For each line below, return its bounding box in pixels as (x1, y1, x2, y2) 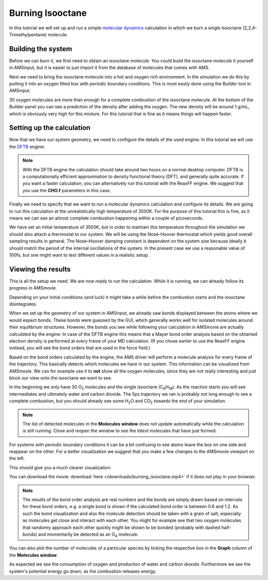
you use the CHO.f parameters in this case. (22, 187, 111, 193)
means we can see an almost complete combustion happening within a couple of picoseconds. (9, 215, 203, 221)
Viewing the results (9, 265, 71, 273)
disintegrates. (9, 301, 37, 307)
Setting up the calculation (9, 124, 91, 132)
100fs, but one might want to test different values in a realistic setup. (9, 252, 149, 258)
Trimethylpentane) (9, 31, 47, 37)
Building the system (9, 45, 72, 53)
